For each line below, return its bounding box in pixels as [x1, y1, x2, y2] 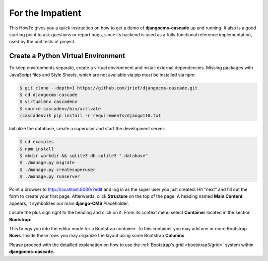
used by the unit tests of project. [9, 39, 76, 45]
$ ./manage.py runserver [19, 174, 80, 179]
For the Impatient [9, 7, 81, 18]
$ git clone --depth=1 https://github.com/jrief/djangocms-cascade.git [19, 85, 198, 90]
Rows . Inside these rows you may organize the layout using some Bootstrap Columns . [9, 233, 186, 239]
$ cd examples [19, 139, 54, 145]
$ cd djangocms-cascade [19, 92, 78, 97]
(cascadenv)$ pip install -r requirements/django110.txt [19, 113, 161, 119]
